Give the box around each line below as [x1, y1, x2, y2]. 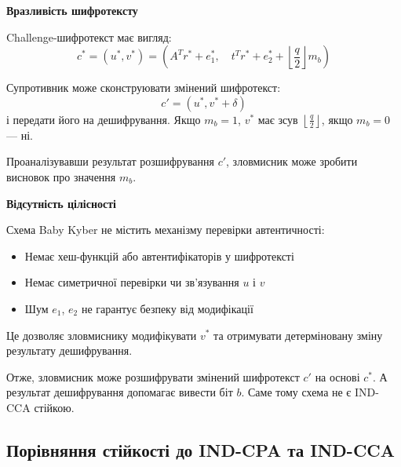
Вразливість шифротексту [6, 2, 138, 18]
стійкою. [34, 399, 75, 415]
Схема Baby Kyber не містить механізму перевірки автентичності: [6, 221, 325, 238]
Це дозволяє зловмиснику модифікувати [6, 327, 197, 343]
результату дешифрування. [6, 342, 133, 359]
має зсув [257, 111, 298, 127]
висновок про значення [6, 168, 116, 184]
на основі [315, 368, 360, 385]
